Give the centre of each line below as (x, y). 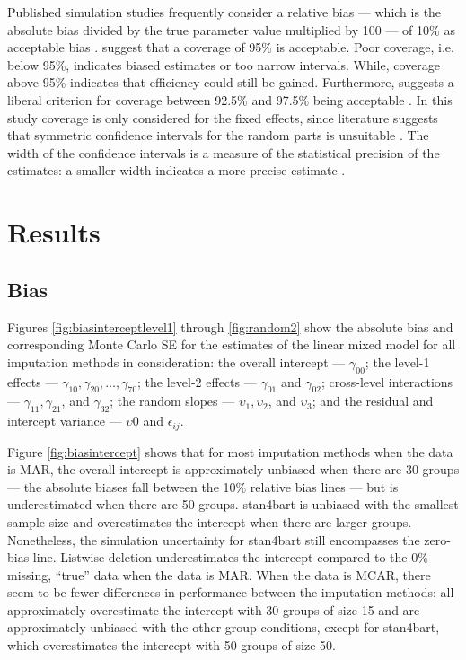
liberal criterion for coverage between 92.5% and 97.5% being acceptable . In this (230, 99)
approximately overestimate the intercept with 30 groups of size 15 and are (214, 609)
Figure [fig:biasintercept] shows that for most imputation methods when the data (230, 451)
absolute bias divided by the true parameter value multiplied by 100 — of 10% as (231, 29)
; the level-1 (397, 361)
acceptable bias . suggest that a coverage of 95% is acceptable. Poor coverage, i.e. (231, 47)
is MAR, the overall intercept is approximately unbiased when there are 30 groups (233, 469)
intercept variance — (65, 421)
